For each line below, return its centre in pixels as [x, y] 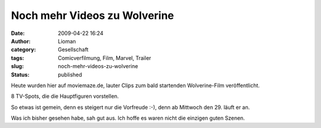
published [70, 75]
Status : [20, 75]
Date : [18, 33]
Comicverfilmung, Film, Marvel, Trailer [105, 58]
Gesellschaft [73, 50]
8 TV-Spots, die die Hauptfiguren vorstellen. [65, 96]
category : [23, 50]
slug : [17, 66]
